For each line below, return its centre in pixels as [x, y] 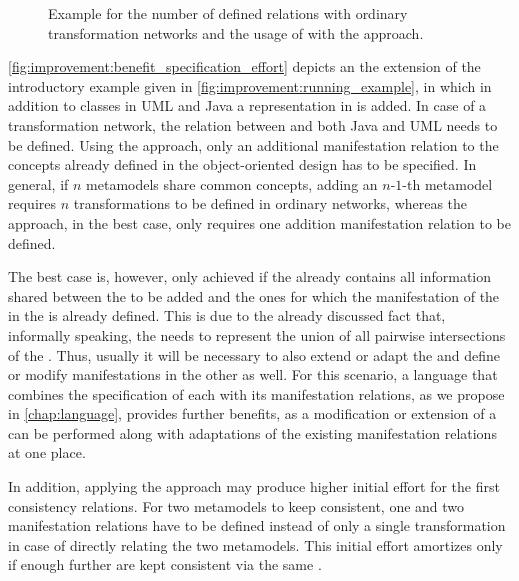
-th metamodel [447, 183]
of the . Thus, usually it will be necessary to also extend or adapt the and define [254, 354]
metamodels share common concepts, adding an [232, 183]
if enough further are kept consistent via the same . [165, 564]
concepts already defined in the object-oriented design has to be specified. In [242, 164]
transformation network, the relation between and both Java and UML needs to [253, 124]
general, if [38, 183]
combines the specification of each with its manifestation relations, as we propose [256, 393]
